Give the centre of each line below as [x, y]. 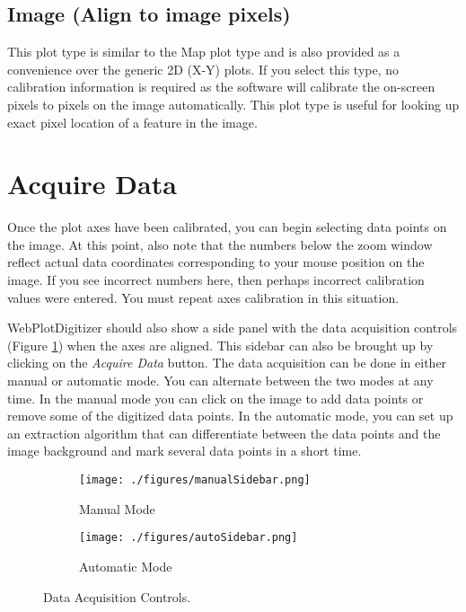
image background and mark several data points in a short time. [185, 451]
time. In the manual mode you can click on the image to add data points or [215, 398]
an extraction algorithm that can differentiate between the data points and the [224, 433]
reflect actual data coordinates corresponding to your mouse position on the [216, 262]
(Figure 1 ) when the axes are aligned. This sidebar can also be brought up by [220, 345]
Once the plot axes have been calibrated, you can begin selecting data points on [227, 227]
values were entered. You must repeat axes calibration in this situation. [203, 297]
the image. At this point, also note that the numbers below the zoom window [220, 244]
